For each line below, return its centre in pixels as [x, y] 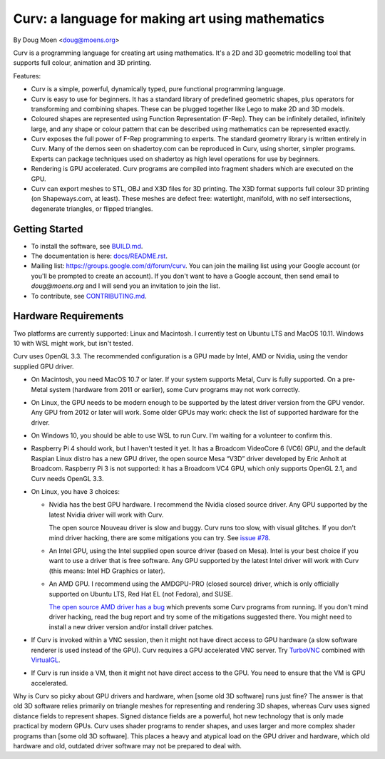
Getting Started [48, 229]
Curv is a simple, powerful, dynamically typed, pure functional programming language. [158, 89]
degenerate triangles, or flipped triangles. [92, 208]
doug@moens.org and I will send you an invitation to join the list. [125, 286]
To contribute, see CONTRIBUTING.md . [89, 296]
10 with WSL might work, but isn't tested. [73, 343]
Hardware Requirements [68, 316]
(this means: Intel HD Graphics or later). [107, 571]
